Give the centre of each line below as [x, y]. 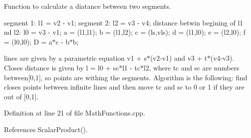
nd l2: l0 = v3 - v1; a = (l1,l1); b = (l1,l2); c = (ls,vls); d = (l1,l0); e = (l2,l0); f [125, 32]
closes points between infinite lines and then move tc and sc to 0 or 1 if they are [124, 87]
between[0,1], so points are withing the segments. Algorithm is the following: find [126, 77]
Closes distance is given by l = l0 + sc [62, 67]
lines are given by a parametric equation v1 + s [75, 58]
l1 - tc [131, 67]
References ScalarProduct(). [46, 129]
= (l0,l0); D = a [28, 41]
